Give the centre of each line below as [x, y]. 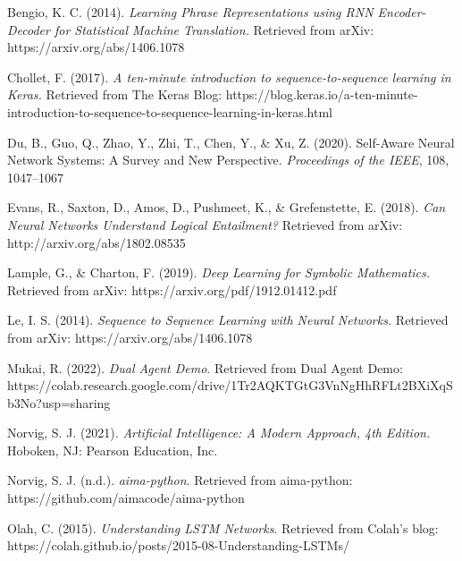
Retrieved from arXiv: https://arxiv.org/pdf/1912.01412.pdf [172, 289]
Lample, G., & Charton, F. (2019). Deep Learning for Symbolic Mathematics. [219, 272]
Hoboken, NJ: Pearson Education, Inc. [113, 450]
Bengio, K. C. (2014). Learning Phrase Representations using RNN [190, 12]
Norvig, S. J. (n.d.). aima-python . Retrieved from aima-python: [180, 480]
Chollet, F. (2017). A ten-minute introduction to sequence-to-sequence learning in [229, 76]
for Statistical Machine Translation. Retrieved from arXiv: [214, 29]
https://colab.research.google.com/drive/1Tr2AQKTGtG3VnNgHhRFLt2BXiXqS [230, 385]
